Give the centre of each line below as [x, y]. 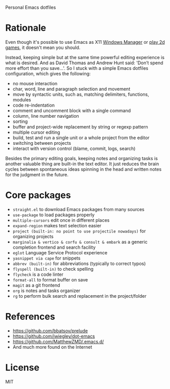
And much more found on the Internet [52, 347]
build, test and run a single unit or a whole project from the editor [81, 138]
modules [22, 99]
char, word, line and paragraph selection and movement [71, 89]
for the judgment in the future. [37, 174]
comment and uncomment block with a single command [72, 110]
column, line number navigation [46, 116]
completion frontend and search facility [54, 247]
